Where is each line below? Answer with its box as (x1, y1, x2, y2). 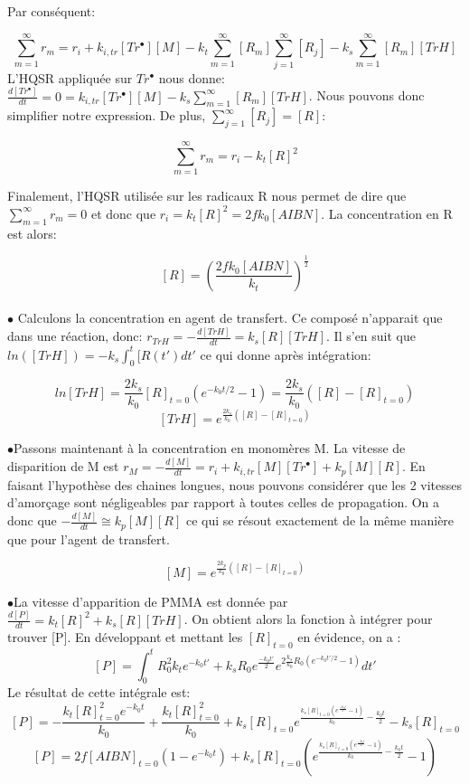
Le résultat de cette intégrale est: (7, 683, 191, 702)
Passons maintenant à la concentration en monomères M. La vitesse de (14, 439, 406, 458)
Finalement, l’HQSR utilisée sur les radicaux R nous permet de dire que (7, 186, 407, 205)
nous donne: (158, 68, 225, 87)
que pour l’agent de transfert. (7, 529, 170, 548)
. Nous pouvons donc (308, 86, 425, 105)
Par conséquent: (7, 2, 96, 20)
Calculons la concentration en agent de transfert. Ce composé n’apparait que (17, 308, 443, 327)
